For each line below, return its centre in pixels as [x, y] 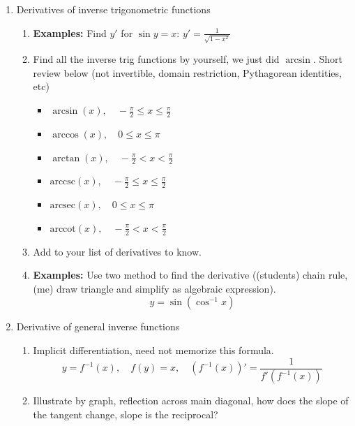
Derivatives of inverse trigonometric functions [113, 9]
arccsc [63, 182]
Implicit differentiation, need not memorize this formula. [153, 350]
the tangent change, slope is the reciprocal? [126, 414]
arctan [66, 158]
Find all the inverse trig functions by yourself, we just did [156, 59]
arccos [66, 134]
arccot [63, 229]
